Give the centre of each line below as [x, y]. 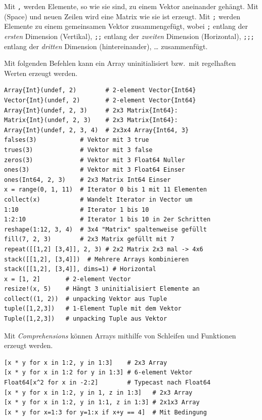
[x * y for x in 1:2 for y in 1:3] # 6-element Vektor [98, 373]
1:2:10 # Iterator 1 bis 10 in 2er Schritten [107, 220]
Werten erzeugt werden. [41, 73]
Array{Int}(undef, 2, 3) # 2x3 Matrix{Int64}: [91, 110]
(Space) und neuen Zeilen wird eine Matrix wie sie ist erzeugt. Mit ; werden [122, 16]
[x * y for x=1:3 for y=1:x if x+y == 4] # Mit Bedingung [105, 412]
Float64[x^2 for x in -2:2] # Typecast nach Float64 [107, 383]
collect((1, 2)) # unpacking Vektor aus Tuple [86, 299]
